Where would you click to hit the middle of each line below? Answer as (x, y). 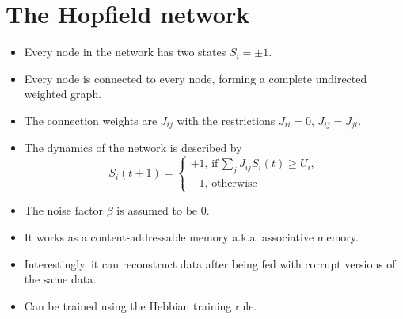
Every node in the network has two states (125, 52)
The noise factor (64, 210)
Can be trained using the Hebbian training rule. (141, 305)
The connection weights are (91, 120)
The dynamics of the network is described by (133, 148)
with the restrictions (226, 120)
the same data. (60, 279)
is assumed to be (157, 210)
